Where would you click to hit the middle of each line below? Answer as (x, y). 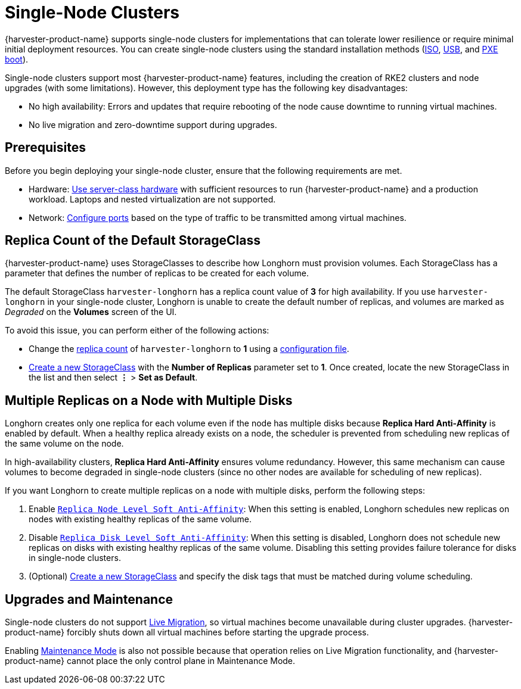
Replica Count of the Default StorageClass (133, 241)
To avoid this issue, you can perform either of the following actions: (137, 331)
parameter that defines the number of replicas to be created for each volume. (157, 273)
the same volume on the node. (64, 444)
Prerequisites (45, 148)
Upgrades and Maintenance (89, 599)
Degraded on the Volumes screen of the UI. (91, 312)
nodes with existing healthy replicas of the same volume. (140, 519)
